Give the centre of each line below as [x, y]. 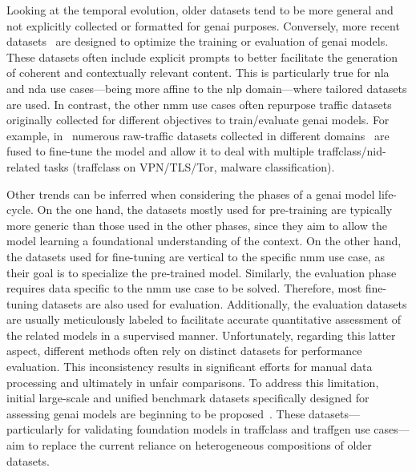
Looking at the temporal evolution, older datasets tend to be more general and [200, 10]
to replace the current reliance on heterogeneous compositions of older [200, 445]
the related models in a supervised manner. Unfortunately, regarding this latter [201, 335]
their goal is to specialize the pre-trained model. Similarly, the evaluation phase [202, 272]
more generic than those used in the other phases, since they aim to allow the [197, 225]
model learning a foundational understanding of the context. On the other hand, [204, 241]
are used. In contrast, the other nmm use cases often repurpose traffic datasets [199, 104]
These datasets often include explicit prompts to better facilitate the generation [202, 56]
